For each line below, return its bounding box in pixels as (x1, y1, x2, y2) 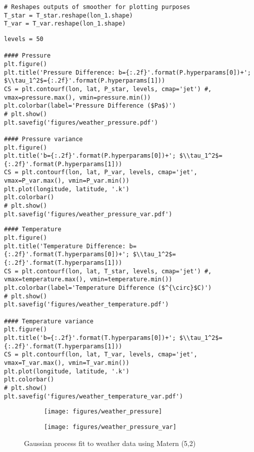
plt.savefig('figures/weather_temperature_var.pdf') (4, 392, 183, 400)
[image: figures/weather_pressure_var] (44, 423, 176, 430)
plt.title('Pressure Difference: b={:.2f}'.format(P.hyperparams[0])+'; (4, 69, 251, 76)
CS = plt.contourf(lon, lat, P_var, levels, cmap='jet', (4, 169, 197, 176)
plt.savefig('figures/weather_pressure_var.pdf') (4, 210, 172, 218)
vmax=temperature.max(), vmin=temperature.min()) (4, 276, 172, 283)
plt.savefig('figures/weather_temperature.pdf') (4, 301, 169, 308)
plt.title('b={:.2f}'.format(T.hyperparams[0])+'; (4, 334, 176, 341)
